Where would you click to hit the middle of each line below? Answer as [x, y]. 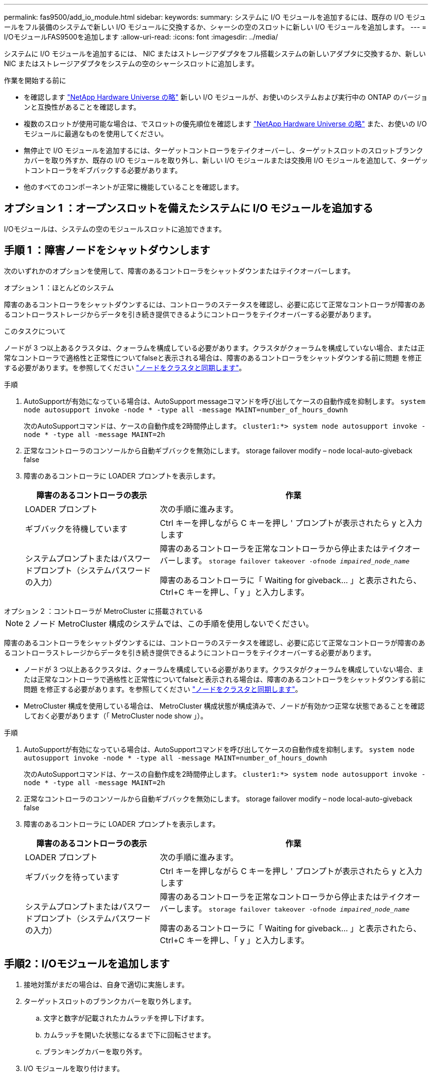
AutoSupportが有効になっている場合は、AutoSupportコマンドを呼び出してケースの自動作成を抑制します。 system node [219, 749]
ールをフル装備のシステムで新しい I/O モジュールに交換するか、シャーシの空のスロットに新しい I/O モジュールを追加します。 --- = [215, 27]
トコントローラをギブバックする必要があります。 [103, 170]
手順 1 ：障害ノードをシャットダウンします [107, 250]
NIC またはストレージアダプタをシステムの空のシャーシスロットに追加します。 [131, 63]
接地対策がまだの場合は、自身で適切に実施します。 [106, 984]
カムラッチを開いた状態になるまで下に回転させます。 [129, 1035]
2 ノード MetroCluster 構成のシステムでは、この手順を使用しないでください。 [169, 623]
